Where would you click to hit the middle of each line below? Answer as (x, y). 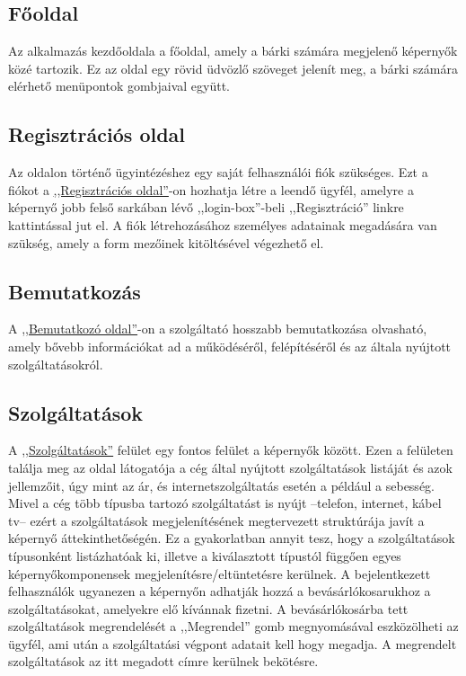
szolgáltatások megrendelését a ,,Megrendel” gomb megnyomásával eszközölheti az (233, 626)
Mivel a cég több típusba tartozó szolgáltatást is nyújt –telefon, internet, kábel (225, 503)
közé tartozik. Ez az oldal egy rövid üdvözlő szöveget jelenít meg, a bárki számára (233, 68)
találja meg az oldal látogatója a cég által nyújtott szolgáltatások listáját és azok (230, 467)
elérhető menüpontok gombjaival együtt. (119, 86)
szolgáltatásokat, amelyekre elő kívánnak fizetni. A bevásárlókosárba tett (208, 608)
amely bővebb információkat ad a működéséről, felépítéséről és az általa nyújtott (230, 346)
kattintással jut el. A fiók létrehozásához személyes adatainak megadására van (223, 224)
